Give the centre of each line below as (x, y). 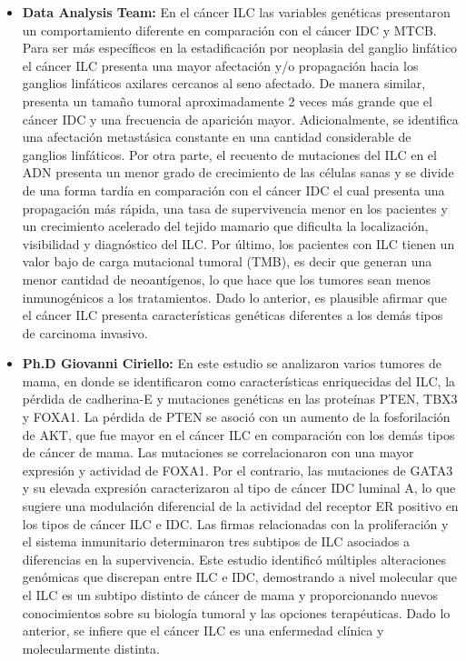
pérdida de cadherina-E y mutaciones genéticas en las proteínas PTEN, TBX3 (240, 399)
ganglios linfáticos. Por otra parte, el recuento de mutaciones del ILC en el (229, 154)
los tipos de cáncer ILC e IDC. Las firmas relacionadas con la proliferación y (235, 523)
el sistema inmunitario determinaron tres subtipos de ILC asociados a (216, 541)
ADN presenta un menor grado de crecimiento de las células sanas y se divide (238, 172)
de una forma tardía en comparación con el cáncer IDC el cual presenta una (233, 190)
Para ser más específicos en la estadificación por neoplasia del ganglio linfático (240, 48)
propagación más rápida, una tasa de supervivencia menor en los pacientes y (235, 208)
